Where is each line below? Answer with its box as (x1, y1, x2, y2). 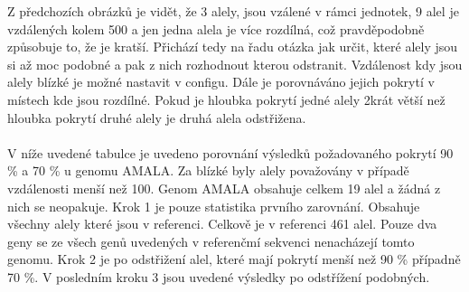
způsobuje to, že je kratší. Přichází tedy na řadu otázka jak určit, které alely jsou (7, 37, 458, 56)
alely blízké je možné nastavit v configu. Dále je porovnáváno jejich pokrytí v (7, 72, 435, 91)
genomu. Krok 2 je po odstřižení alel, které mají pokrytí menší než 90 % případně (7, 250, 461, 268)
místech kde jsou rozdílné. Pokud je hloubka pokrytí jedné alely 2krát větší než (7, 89, 446, 108)
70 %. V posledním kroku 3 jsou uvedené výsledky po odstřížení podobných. (7, 267, 430, 286)
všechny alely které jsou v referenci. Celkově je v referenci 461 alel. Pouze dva (7, 214, 437, 233)
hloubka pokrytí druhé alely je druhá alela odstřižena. (7, 108, 306, 127)
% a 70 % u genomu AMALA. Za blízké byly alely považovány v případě (7, 161, 409, 180)
